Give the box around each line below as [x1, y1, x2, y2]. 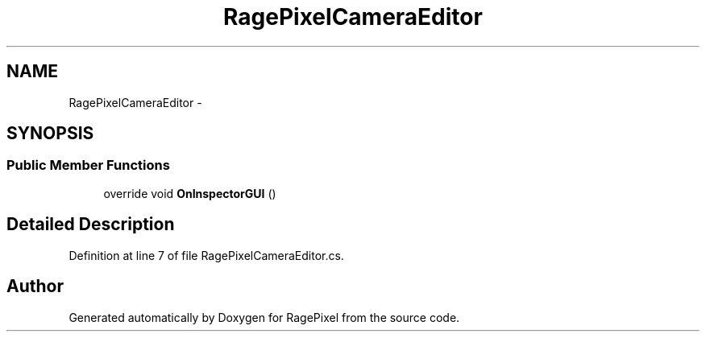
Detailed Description [6, 214, 175, 235]
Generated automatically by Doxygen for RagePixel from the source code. [69, 310, 460, 324]
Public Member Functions [6, 157, 170, 174]
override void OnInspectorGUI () [103, 186, 276, 200]
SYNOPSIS [6, 123, 94, 144]
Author [6, 276, 64, 297]
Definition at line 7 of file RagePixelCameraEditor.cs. [69, 248, 344, 262]
